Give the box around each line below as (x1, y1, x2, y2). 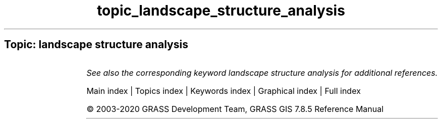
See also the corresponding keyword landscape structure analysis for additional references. (86, 67, 438, 78)
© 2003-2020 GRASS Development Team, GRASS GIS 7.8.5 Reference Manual (86, 103, 384, 114)
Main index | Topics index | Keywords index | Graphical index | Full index (86, 85, 361, 96)
